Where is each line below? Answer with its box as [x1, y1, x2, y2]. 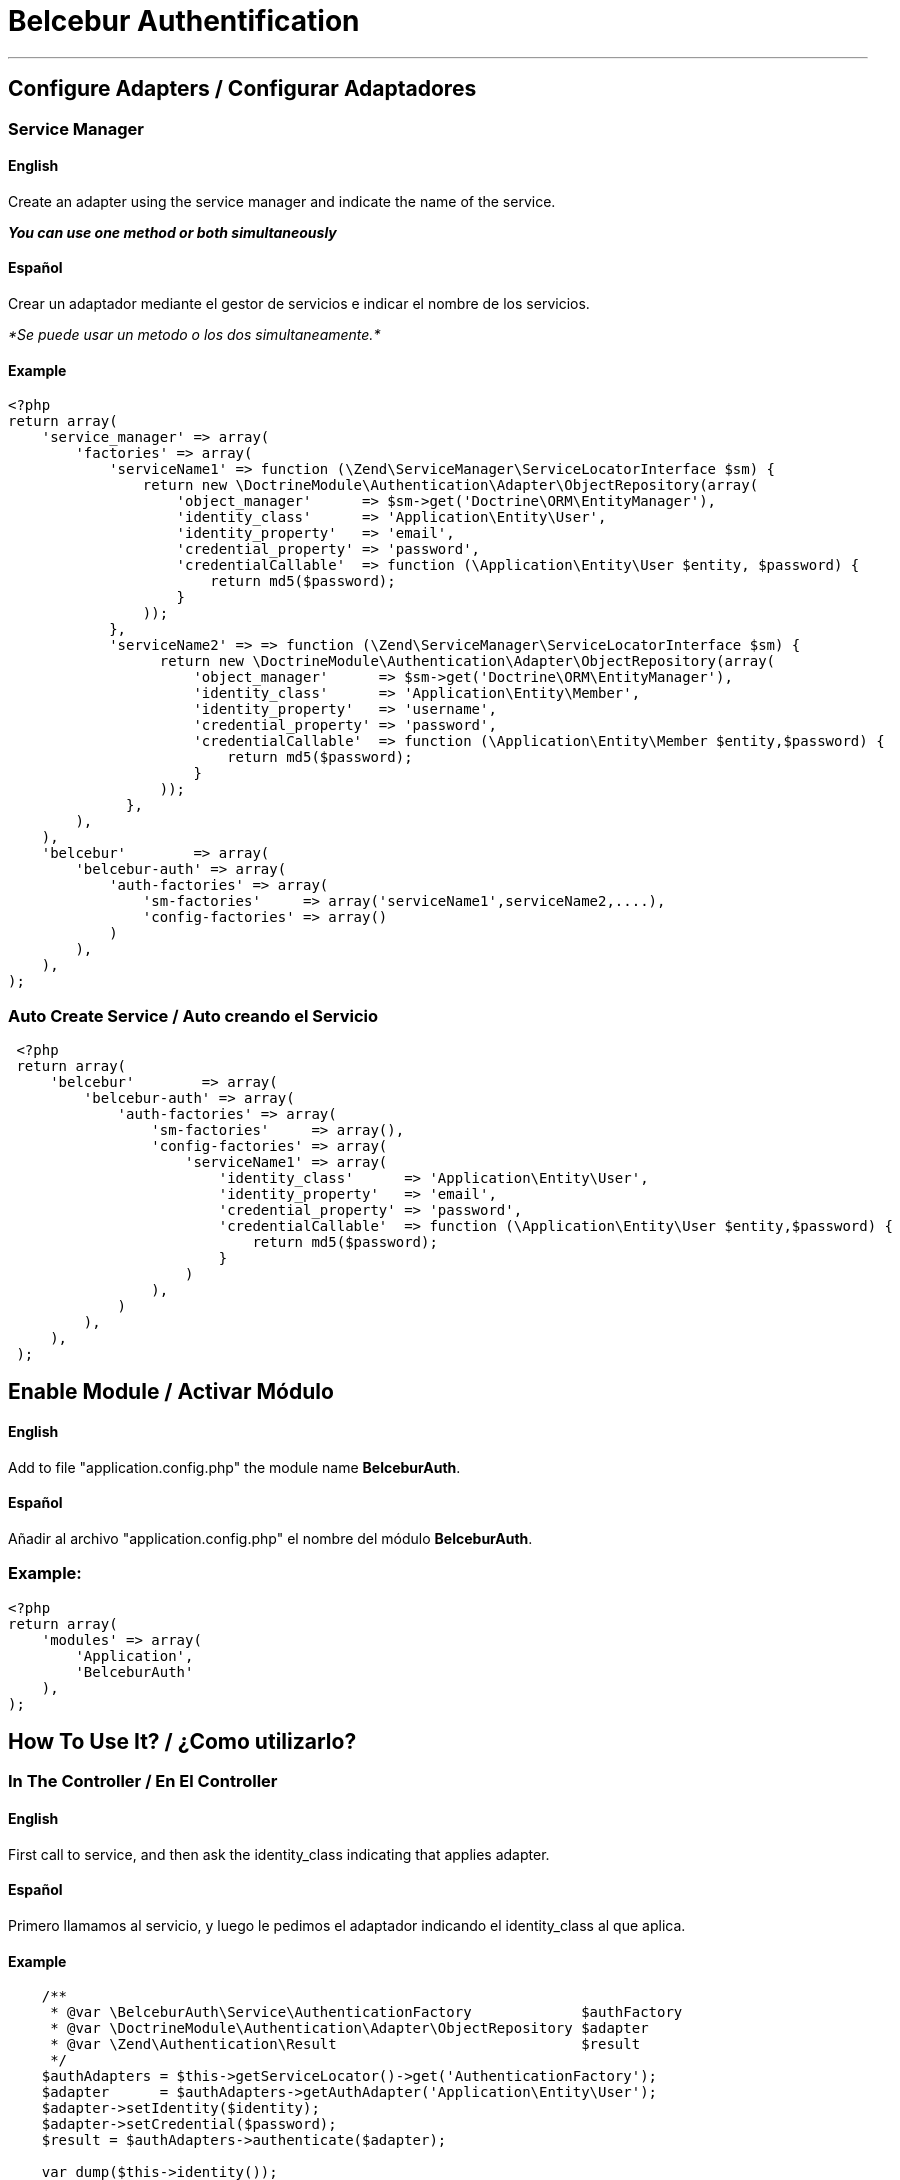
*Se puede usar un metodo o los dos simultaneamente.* [8, 326, 381, 344]
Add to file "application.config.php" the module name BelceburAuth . [8, 1458, 461, 1476]
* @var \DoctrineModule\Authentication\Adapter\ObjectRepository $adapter [50, 2020, 649, 2037]
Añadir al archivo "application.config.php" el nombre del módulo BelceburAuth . [8, 1529, 533, 1547]
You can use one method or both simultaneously [8, 223, 337, 241]
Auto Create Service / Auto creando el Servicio [8, 1005, 379, 1026]
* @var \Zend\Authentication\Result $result [50, 2036, 641, 2053]
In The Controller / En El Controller [8, 1771, 278, 1792]
